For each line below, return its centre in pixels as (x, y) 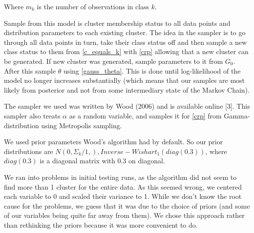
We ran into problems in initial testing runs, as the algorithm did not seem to (120, 177)
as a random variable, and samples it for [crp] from (145, 115)
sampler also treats (32, 115)
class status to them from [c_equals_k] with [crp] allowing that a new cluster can (126, 51)
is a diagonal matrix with (77, 161)
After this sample (30, 70)
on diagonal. (147, 161)
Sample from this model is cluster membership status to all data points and (117, 23)
